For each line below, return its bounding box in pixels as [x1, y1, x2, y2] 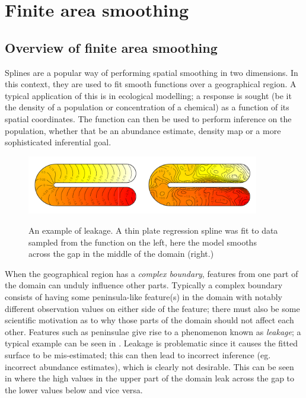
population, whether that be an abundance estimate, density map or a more [5, 124, 281, 136]
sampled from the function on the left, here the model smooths [28, 235, 257, 248]
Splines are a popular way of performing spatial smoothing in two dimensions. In [5, 66, 298, 78]
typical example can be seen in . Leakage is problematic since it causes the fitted [5, 337, 298, 349]
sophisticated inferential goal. [5, 136, 111, 148]
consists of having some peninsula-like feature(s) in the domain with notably [5, 291, 282, 303]
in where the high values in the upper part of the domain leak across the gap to [5, 372, 295, 384]
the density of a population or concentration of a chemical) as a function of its [5, 101, 289, 113]
